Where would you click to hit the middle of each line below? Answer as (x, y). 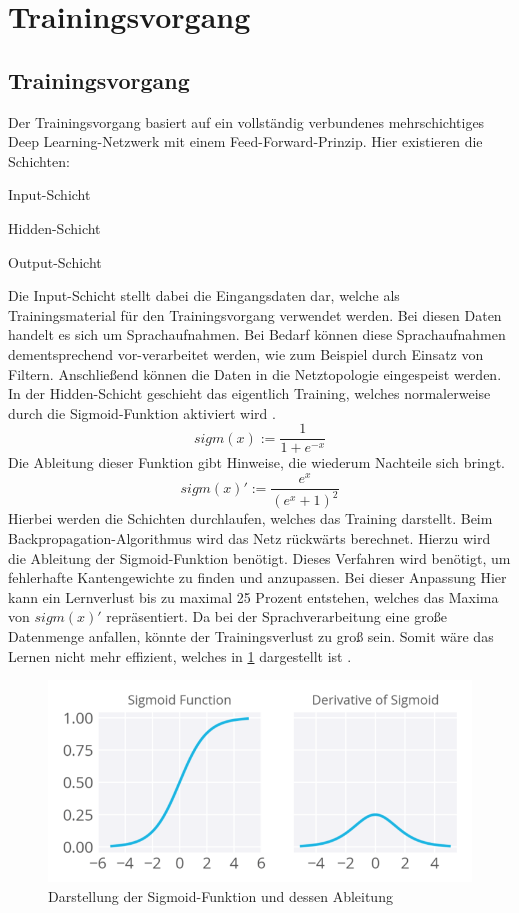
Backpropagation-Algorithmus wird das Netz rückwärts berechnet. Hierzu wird (249, 538)
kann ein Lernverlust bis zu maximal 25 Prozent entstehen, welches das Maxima (253, 596)
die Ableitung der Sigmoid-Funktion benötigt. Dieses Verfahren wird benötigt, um (259, 557)
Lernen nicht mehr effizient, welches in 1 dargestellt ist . (180, 655)
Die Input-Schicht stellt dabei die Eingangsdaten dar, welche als (204, 295)
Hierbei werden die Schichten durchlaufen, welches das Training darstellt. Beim (250, 518)
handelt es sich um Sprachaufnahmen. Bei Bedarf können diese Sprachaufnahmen (257, 334)
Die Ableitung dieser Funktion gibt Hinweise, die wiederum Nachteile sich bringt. (256, 462)
